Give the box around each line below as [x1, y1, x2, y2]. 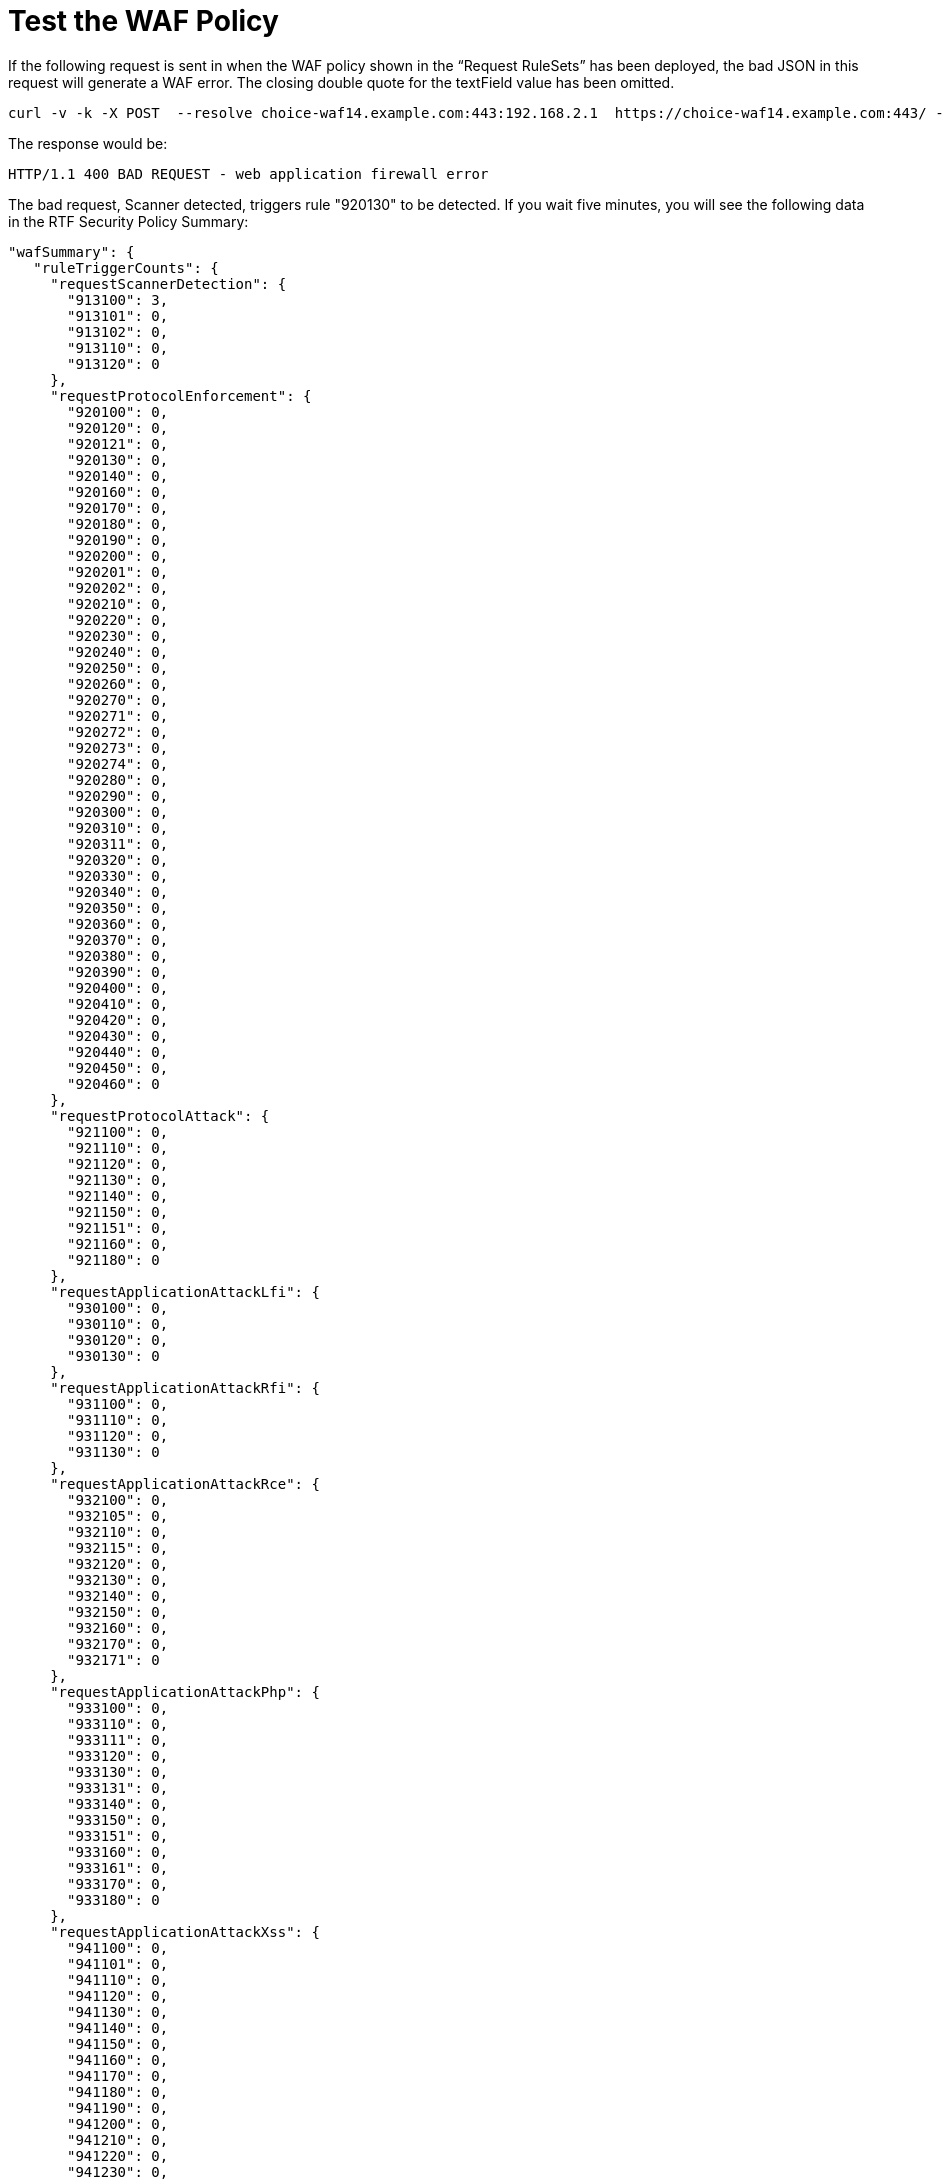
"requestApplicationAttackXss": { [50, 1923, 320, 1940]
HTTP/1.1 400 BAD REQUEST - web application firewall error [8, 165, 489, 182]
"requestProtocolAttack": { [50, 1107, 270, 1124]
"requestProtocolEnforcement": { [50, 387, 312, 404]
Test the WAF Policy [8, 4, 279, 38]
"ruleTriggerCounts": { [33, 259, 219, 276]
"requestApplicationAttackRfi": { [50, 1379, 320, 1396]
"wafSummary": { [8, 243, 135, 260]
